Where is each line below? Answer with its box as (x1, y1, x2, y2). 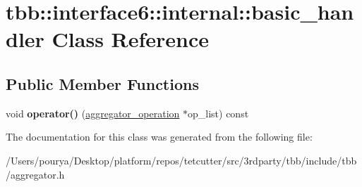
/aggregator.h (6, 167, 65, 181)
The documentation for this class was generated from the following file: (6, 129, 313, 144)
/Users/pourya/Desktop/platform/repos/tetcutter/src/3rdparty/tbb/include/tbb (6, 153, 357, 167)
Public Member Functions (6, 72, 199, 94)
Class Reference (52, 25, 210, 53)
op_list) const (188, 105, 249, 120)
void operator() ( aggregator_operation (6, 105, 180, 120)
